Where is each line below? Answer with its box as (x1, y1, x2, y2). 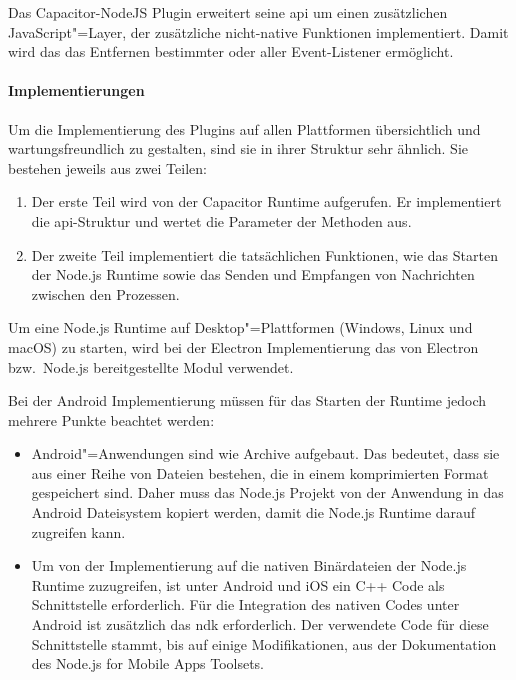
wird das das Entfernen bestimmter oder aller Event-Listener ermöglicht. (8, 41, 454, 62)
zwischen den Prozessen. (31, 283, 180, 304)
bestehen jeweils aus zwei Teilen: (8, 157, 207, 178)
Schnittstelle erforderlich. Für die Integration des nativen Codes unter (31, 594, 460, 615)
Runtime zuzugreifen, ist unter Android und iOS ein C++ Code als (31, 574, 445, 595)
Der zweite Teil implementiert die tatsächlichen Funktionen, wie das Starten (31, 244, 498, 265)
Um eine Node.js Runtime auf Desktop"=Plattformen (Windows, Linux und (8, 317, 473, 338)
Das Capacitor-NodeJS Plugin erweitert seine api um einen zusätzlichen (8, 2, 448, 22)
